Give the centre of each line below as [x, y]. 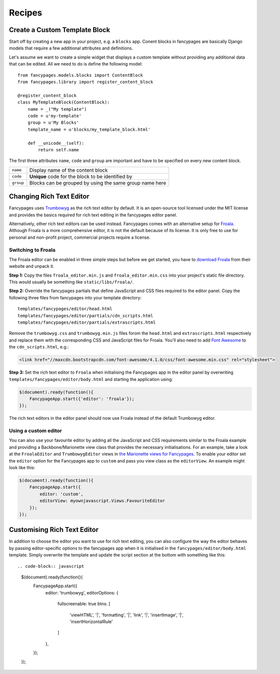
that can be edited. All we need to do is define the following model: [76, 64]
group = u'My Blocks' [53, 123]
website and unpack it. [32, 266]
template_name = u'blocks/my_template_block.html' [89, 129]
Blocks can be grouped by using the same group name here [98, 183]
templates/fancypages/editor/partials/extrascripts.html [87, 322]
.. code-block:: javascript [51, 566]
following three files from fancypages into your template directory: [75, 297]
